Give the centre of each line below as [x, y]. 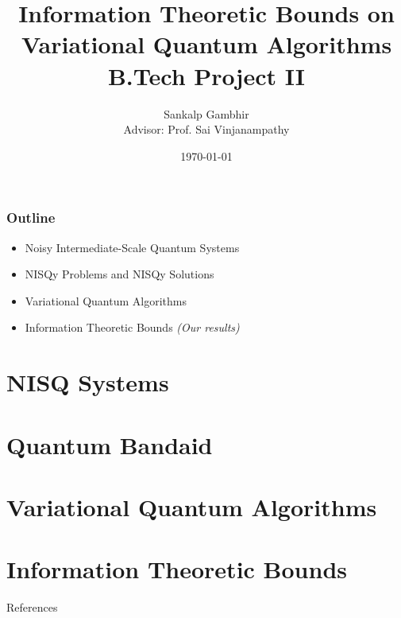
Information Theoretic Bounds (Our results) [132, 327]
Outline [31, 218]
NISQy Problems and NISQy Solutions [120, 274]
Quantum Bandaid [110, 444]
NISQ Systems [88, 382]
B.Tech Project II [206, 75]
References [32, 607]
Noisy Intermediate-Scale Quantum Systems [132, 247]
